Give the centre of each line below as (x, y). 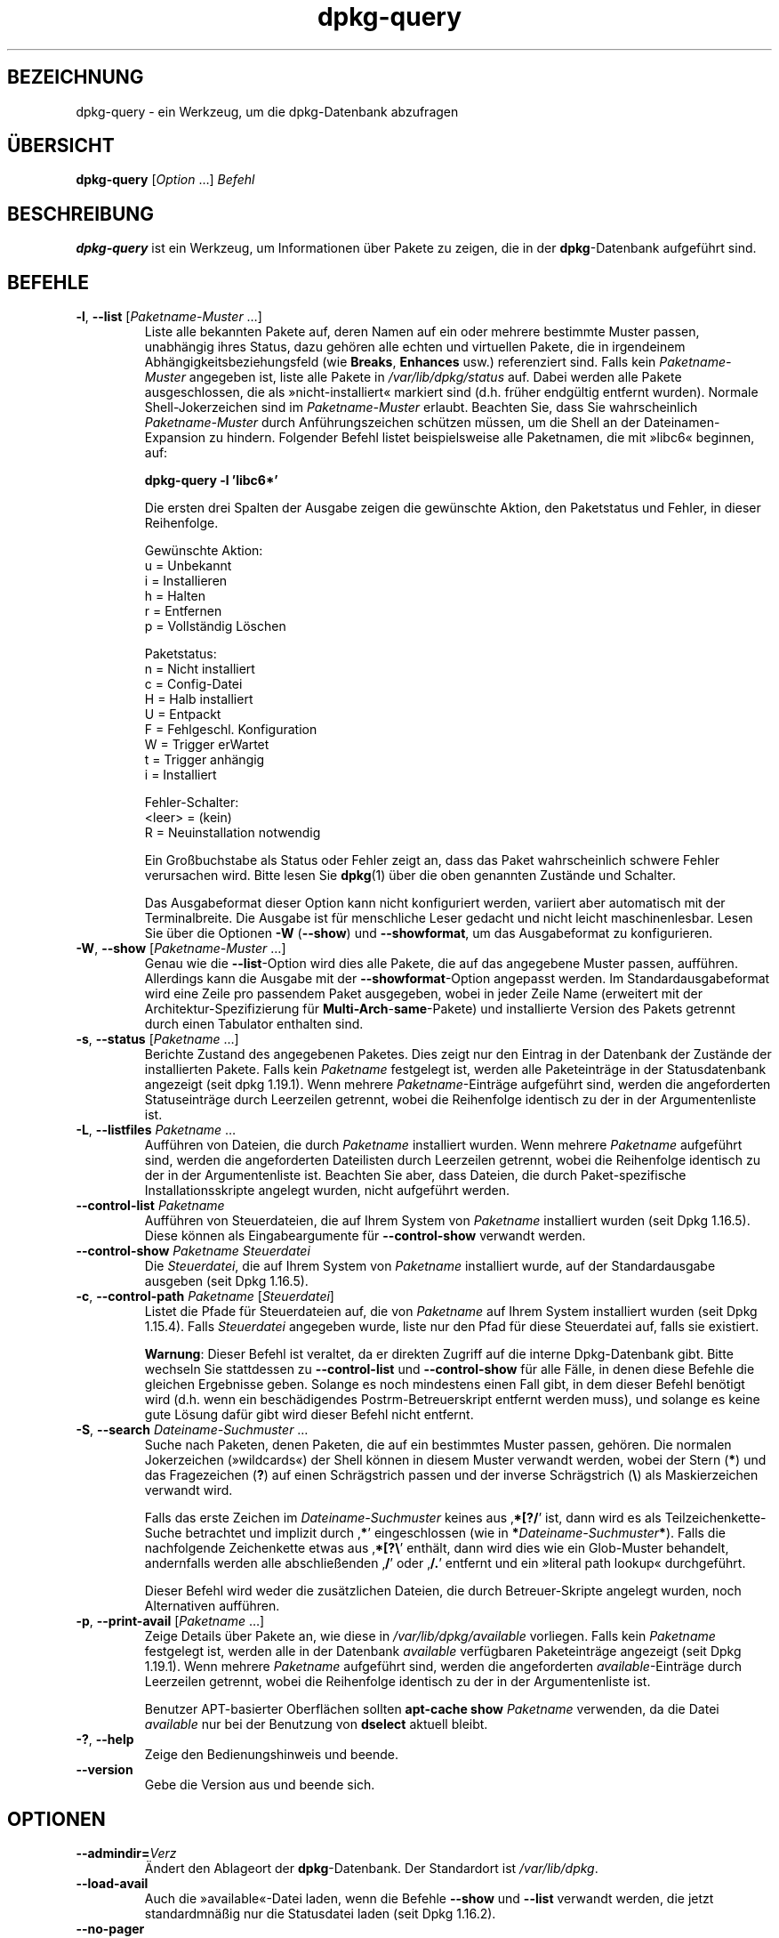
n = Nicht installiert (200, 669)
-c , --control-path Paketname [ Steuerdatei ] (205, 1296)
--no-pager (110, 1928)
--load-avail (112, 1883)
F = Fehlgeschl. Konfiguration (231, 730)
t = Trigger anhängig (205, 760)
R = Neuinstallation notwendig (233, 833)
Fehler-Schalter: (192, 803)
